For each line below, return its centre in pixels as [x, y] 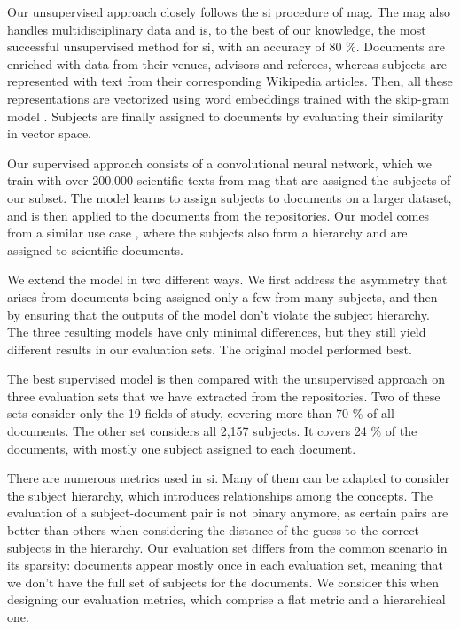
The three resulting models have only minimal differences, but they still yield [217, 332]
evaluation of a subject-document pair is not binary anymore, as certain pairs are [228, 513]
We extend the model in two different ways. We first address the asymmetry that [227, 280]
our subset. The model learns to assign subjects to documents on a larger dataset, [230, 197]
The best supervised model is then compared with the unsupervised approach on [226, 379]
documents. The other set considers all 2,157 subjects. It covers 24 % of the [212, 431]
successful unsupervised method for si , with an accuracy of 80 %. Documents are [226, 47]
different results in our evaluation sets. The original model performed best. [210, 349]
